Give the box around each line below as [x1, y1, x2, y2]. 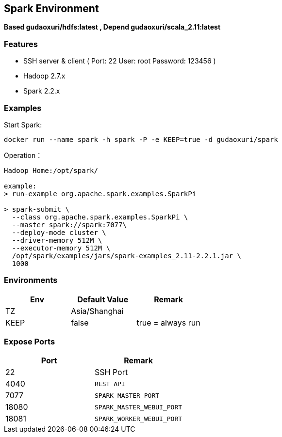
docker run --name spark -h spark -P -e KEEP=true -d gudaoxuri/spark [4, 135, 278, 143]
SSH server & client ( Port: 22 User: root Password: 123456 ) [23, 57, 216, 65]
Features [4, 39, 38, 49]
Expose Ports [4, 337, 55, 347]
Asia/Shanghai [71, 306, 124, 316]
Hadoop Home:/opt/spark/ [4, 166, 98, 174]
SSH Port [95, 367, 128, 377]
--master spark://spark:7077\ [12, 220, 127, 229]
